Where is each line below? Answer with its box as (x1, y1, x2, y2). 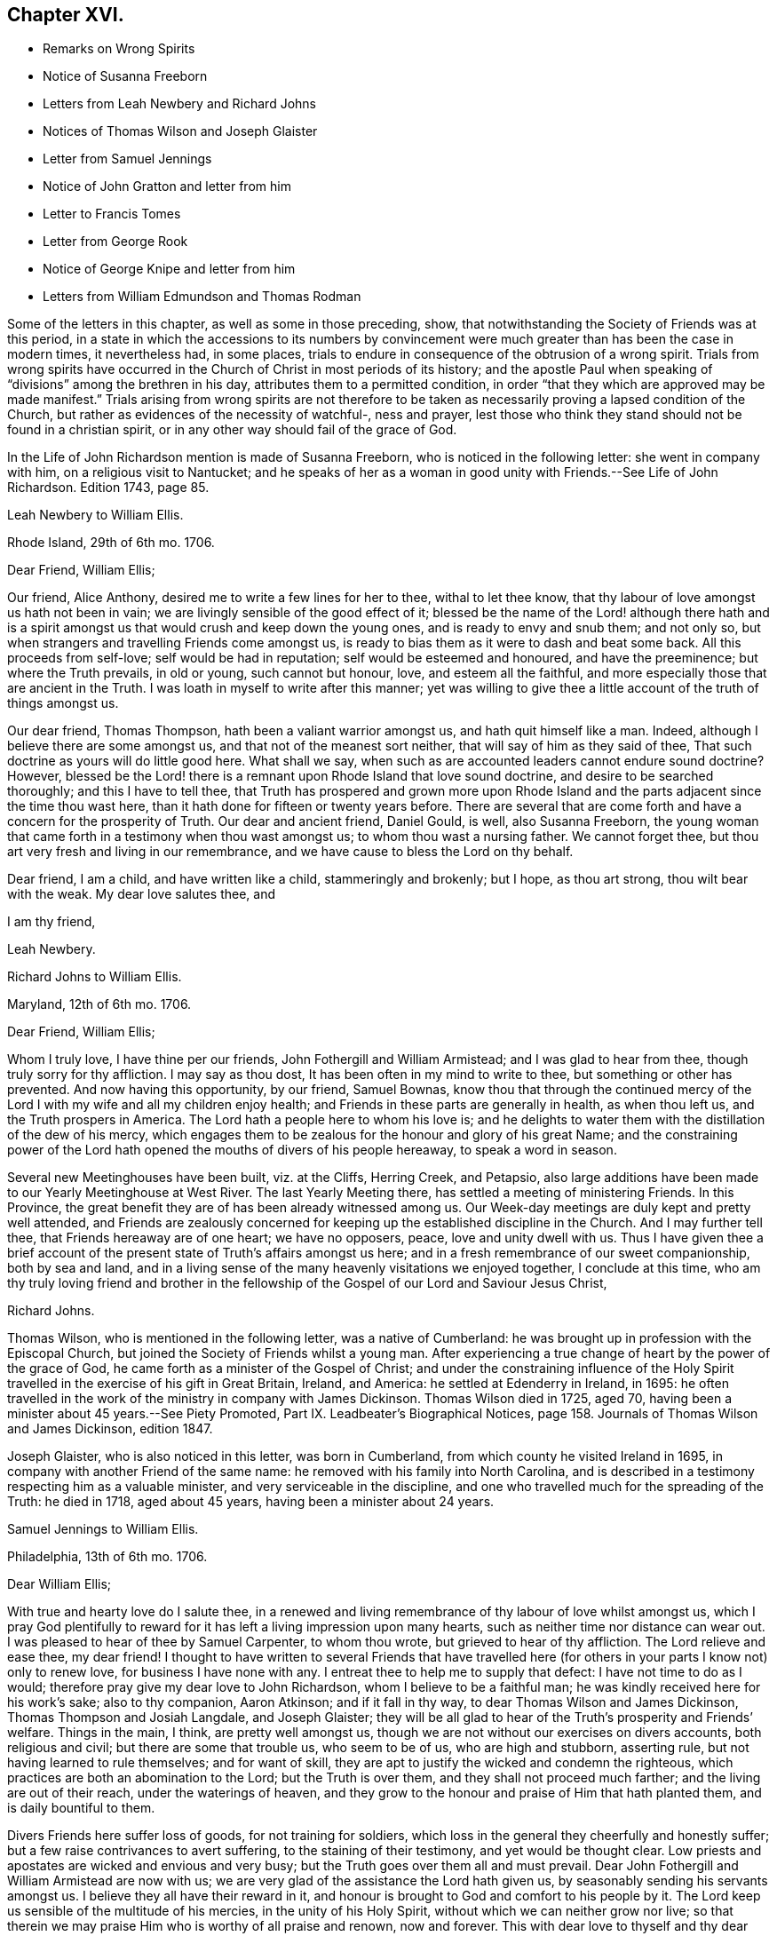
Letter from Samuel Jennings (43, 151, 212, 167)
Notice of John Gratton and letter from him (43, 179, 291, 194)
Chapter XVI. (7, 4, 124, 26)
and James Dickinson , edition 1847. (7, 1421, 213, 1437)
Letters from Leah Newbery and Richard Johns (43, 96, 316, 112)
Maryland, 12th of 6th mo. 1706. (7, 996, 192, 1012)
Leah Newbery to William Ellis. (7, 507, 184, 523)
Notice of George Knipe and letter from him (43, 261, 296, 277)
